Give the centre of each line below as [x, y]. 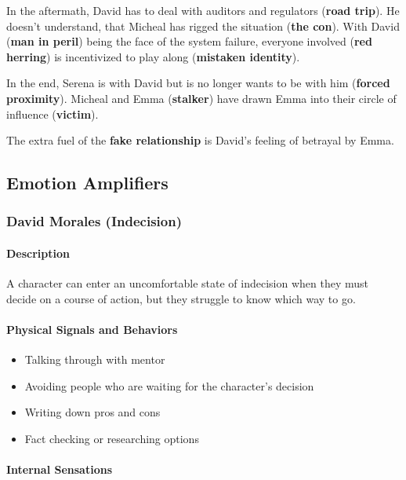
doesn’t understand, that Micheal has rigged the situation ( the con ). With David [203, 26]
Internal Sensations [60, 469]
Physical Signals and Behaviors [92, 329]
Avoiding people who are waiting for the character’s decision [169, 385]
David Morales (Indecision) [94, 221]
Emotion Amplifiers [87, 183]
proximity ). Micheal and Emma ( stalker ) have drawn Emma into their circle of [201, 98]
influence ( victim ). [53, 114]
